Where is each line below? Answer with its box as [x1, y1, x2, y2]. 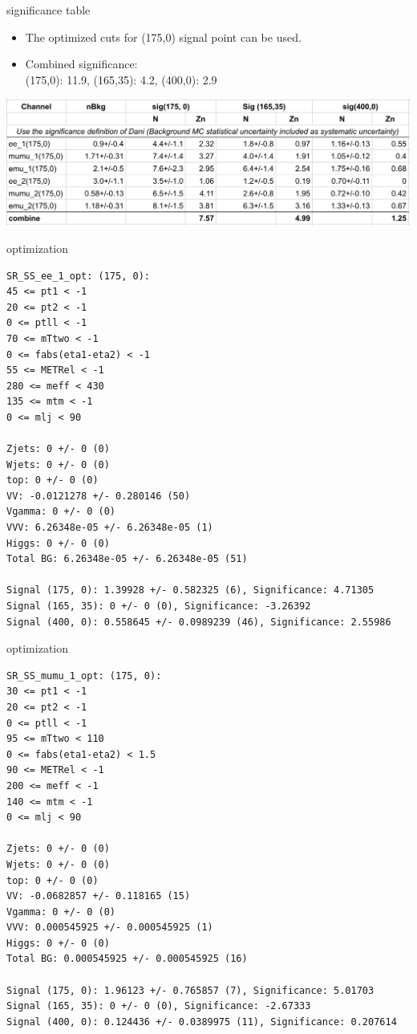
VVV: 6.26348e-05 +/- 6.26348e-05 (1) [6, 522, 213, 534]
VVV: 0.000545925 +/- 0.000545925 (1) [6, 922, 213, 934]
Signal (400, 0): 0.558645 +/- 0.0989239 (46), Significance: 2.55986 [6, 616, 391, 628]
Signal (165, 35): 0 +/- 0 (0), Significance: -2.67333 [6, 1000, 311, 1012]
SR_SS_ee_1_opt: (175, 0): [6, 270, 150, 282]
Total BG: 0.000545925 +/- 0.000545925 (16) [6, 953, 248, 965]
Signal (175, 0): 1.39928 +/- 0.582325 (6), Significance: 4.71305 [6, 584, 374, 596]
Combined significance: [25, 55, 138, 72]
